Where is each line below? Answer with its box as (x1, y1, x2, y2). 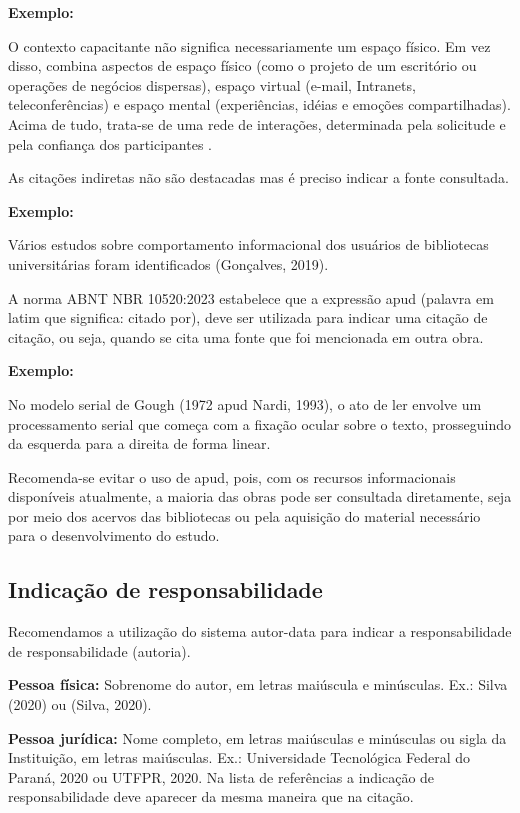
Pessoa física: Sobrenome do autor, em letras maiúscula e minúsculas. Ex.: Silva (8, 674, 508, 695)
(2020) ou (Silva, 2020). (8, 694, 152, 715)
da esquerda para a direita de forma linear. (8, 433, 271, 454)
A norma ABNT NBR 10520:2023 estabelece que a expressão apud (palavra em (8, 287, 494, 308)
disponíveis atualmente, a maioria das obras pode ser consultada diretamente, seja (8, 486, 512, 507)
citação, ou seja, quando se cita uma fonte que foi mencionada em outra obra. (8, 326, 484, 347)
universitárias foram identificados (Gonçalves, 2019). (8, 253, 329, 274)
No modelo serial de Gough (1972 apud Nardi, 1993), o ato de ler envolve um (8, 393, 482, 414)
